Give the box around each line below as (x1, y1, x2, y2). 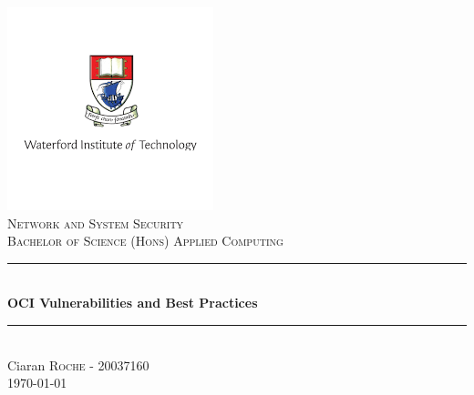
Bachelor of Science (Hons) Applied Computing (7, 231, 283, 250)
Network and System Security (7, 213, 184, 232)
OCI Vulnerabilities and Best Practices (7, 293, 258, 312)
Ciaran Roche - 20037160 (7, 355, 149, 374)
